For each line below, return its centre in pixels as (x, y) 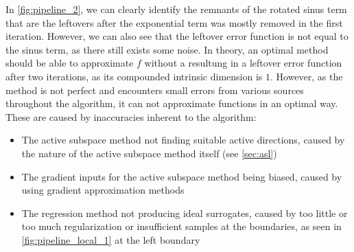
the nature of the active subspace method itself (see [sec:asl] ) (149, 153)
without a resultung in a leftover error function (243, 63)
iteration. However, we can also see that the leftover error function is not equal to (177, 36)
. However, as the (306, 76)
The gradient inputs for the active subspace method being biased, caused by (182, 176)
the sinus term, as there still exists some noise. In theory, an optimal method (167, 49)
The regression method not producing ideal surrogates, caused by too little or (185, 213)
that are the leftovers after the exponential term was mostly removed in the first (174, 22)
